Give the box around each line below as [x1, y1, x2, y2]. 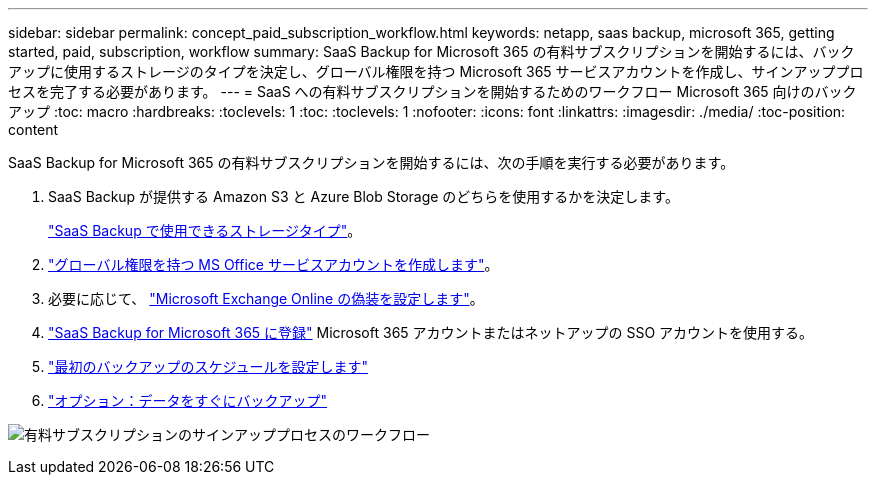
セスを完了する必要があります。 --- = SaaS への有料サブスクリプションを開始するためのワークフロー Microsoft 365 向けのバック [8, 83, 857, 100]
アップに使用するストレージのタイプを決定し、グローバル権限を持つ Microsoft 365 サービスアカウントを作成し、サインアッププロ [8, 63, 864, 80]
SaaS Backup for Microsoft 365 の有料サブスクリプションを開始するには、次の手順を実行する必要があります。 [8, 154, 735, 171]
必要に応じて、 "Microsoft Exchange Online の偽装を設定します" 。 [48, 290, 484, 307]
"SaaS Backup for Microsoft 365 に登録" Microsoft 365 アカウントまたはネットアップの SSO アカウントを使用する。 [48, 324, 814, 341]
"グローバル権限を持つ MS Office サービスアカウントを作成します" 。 [48, 256, 499, 273]
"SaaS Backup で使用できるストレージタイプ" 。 [48, 222, 362, 239]
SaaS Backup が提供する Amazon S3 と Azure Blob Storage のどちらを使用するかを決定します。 [48, 188, 679, 205]
